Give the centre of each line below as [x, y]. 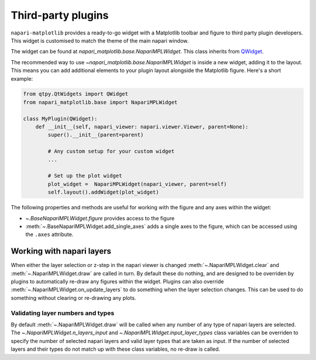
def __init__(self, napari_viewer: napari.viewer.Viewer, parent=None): [142, 127]
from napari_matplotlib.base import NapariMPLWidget [100, 102]
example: [22, 78]
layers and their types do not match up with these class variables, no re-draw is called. [116, 349]
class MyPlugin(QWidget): [60, 119]
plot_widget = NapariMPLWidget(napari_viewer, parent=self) [137, 184]
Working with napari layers [61, 251]
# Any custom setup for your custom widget [111, 151]
